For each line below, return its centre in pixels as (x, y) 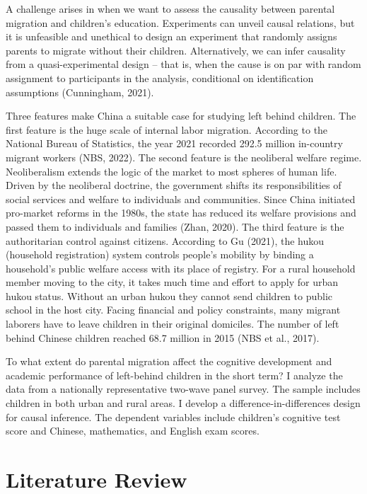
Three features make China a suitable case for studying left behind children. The (181, 116)
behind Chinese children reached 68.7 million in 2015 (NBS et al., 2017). (163, 337)
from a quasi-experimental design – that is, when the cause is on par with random (183, 64)
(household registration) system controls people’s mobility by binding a (160, 254)
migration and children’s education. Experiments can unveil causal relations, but (180, 22)
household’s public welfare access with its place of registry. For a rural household (181, 268)
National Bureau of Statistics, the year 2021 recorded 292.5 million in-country (174, 143)
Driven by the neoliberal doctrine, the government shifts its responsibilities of (174, 185)
